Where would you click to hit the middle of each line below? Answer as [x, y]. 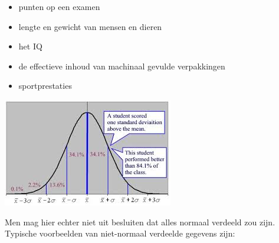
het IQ [30, 46]
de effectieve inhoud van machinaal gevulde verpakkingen [122, 66]
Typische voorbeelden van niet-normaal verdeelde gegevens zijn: [120, 233]
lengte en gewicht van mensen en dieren [90, 26]
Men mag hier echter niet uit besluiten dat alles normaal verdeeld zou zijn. [140, 222]
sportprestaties [45, 86]
